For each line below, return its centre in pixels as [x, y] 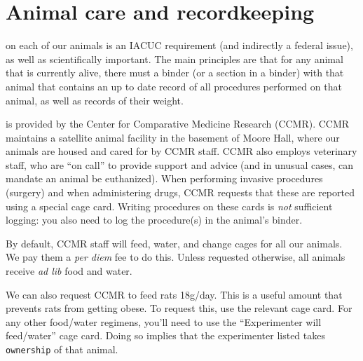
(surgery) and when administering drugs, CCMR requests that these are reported [180, 192]
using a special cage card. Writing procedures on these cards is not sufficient [169, 206]
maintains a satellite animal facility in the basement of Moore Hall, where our [173, 137]
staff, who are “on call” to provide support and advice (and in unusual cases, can [179, 164]
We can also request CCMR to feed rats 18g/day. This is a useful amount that [174, 294]
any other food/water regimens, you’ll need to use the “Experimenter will [164, 321]
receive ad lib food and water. [69, 271]
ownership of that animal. [62, 349]
